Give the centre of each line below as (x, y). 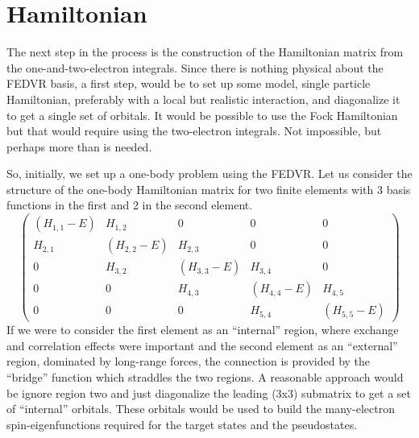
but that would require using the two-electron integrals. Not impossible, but (194, 131)
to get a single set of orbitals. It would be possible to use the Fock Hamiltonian (202, 115)
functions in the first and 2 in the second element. (130, 205)
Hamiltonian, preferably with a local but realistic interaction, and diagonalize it (203, 99)
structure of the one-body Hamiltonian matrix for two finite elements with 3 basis (209, 189)
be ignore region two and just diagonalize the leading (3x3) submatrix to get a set (209, 393)
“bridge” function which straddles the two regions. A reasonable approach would (205, 377)
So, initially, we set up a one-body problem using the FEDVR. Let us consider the (209, 174)
